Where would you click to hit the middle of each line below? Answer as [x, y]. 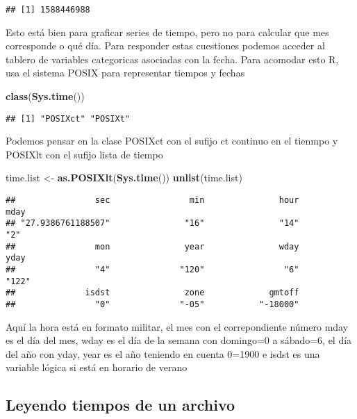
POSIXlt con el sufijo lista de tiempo [84, 154]
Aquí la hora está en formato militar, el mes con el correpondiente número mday [177, 326]
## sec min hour [152, 200]
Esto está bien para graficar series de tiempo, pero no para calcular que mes [167, 32]
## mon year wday [152, 246]
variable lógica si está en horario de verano [97, 367]
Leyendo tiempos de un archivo [121, 405]
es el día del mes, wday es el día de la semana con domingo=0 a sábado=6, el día [179, 340]
